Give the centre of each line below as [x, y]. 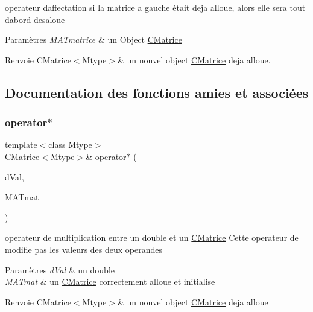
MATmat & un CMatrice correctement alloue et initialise [110, 282]
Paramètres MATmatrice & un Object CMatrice [93, 40]
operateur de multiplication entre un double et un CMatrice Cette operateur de [152, 237]
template [21, 145]
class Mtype [70, 145]
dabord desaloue [35, 19]
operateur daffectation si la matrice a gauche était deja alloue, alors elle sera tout [155, 7]
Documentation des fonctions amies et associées [157, 92]
